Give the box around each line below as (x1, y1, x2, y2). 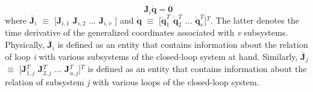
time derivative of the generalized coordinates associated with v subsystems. (5, 26, 288, 39)
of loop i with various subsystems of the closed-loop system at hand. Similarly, (5, 50, 298, 62)
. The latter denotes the (210, 13, 300, 26)
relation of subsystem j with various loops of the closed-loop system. (5, 76, 259, 88)
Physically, (5, 38, 44, 51)
